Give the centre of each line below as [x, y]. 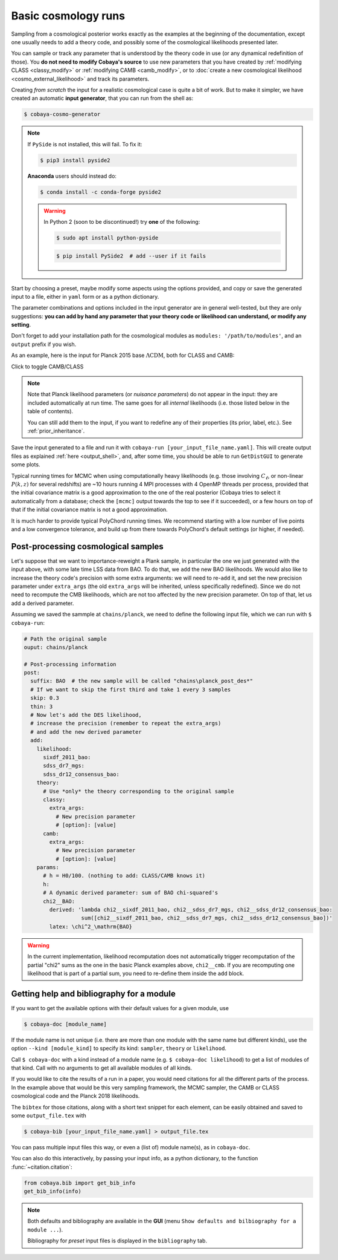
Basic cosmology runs [68, 16]
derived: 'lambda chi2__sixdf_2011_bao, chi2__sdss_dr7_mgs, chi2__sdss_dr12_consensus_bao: [191, 910]
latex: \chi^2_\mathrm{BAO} [91, 926]
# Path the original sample [65, 639]
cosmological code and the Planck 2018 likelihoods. [75, 1096]
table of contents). [50, 411]
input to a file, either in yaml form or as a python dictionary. [85, 296]
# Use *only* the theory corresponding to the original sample [139, 791]
